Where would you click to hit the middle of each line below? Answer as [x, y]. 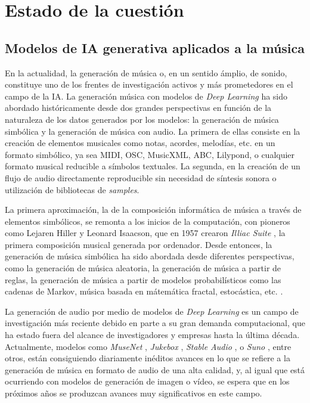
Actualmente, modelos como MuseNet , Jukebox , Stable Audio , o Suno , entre [148, 346]
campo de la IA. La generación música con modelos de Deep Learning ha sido [146, 96]
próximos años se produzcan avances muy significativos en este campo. [134, 393]
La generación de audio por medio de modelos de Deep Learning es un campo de [152, 311]
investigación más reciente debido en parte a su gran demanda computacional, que [155, 323]
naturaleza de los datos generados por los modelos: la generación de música [142, 119]
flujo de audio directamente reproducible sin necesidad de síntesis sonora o [141, 177]
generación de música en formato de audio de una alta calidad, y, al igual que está [155, 369]
